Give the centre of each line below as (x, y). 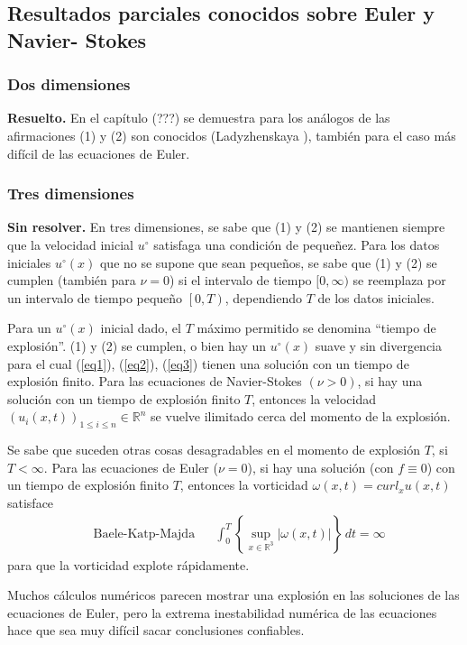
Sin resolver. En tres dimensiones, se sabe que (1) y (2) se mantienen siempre (226, 227)
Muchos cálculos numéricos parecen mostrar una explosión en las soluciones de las (233, 595)
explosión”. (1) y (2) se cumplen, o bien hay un (137, 345)
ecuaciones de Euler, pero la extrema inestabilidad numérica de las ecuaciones (222, 612)
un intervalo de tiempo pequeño (95, 297)
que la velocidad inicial (71, 244)
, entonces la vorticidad (244, 485)
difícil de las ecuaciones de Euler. (99, 153)
